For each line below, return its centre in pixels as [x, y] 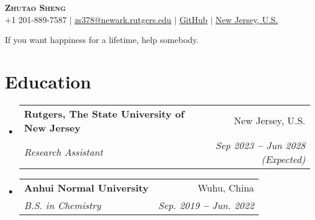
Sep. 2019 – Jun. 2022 [206, 205]
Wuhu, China [226, 187]
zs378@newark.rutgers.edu [123, 19]
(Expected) [283, 159]
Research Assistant [63, 152]
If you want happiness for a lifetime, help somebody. [102, 40]
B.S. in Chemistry [62, 205]
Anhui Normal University [86, 187]
